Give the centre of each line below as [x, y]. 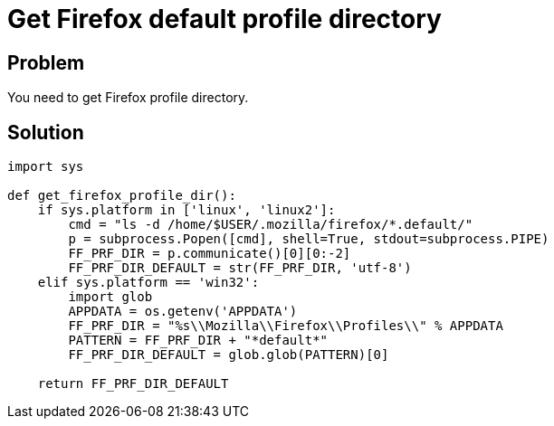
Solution [46, 132]
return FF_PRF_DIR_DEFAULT [133, 384]
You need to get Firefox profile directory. [128, 98]
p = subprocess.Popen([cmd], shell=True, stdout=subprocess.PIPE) [309, 239]
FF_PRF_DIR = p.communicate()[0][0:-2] [210, 254]
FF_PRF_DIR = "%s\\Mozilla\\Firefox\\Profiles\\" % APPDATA [286, 326]
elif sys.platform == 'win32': [148, 283]
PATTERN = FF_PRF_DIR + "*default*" [198, 341]
